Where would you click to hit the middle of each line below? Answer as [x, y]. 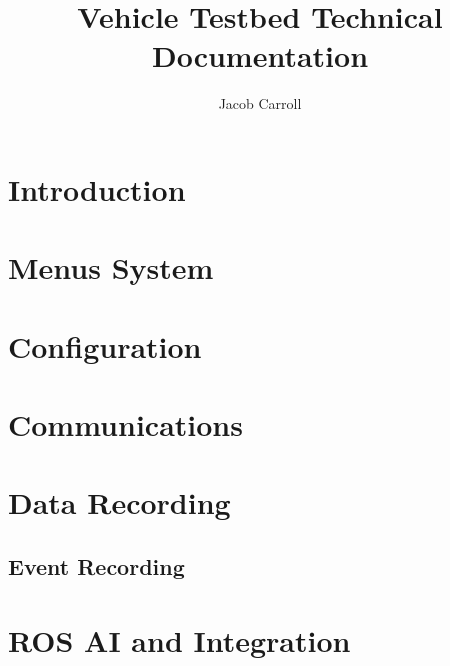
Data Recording [119, 502]
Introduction [97, 188]
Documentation [260, 55]
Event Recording [96, 565]
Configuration [105, 345]
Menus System [111, 267]
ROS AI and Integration [179, 639]
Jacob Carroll [260, 103]
